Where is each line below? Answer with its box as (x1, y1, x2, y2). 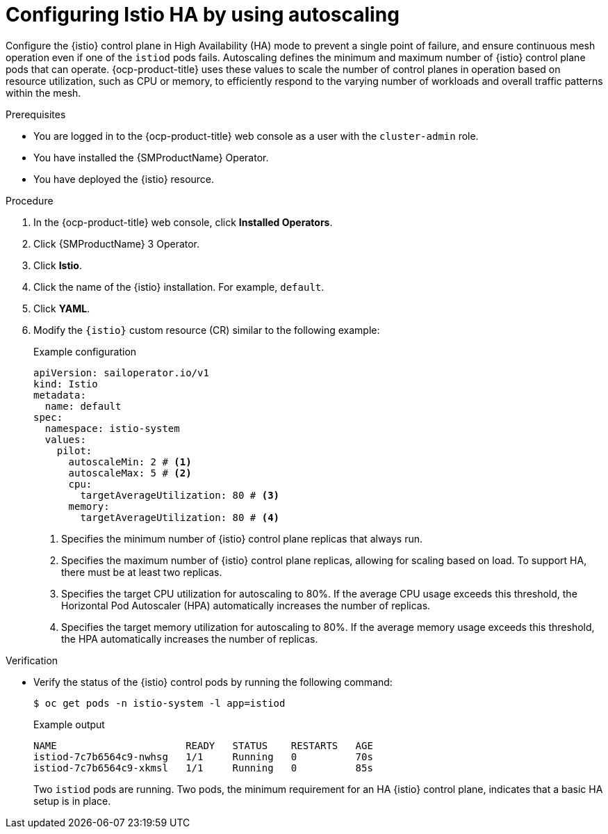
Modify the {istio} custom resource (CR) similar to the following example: (33, 323, 380, 336)
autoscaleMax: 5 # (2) (68, 467, 192, 479)
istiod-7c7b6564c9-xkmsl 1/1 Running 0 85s (33, 762, 373, 773)
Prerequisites (6, 108, 66, 120)
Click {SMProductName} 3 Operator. (33, 237, 200, 250)
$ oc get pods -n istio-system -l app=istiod (33, 697, 286, 709)
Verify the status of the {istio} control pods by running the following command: (33, 675, 393, 688)
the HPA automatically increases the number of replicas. (61, 632, 318, 645)
